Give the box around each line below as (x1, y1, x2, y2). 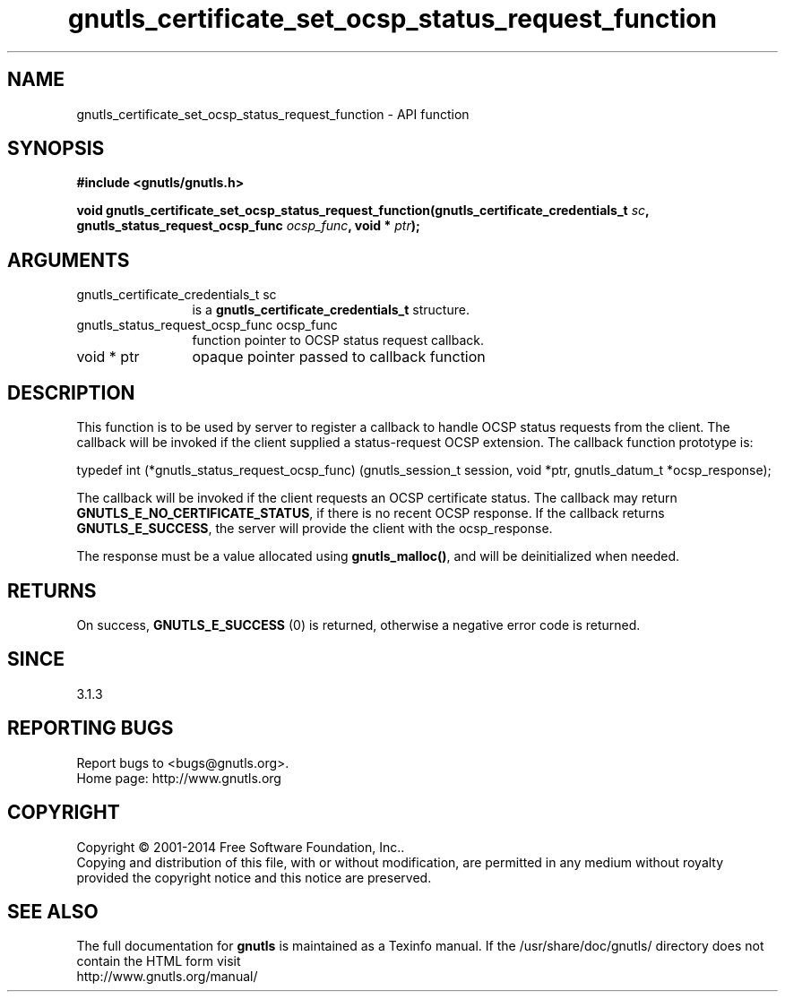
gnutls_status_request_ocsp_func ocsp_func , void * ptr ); (76, 218, 420, 234)
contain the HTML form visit (76, 953, 241, 969)
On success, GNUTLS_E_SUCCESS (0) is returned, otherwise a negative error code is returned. (76, 616, 641, 633)
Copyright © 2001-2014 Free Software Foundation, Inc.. (76, 839, 405, 855)
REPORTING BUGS (7, 717, 174, 740)
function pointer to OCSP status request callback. (192, 332, 484, 349)
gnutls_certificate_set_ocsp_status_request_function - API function (76, 106, 470, 122)
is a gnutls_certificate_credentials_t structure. (192, 302, 470, 318)
